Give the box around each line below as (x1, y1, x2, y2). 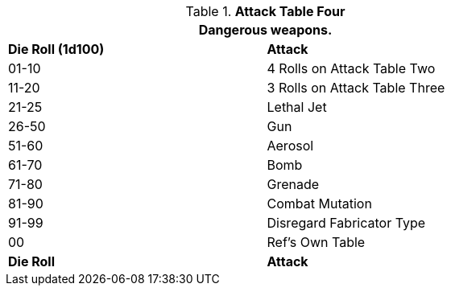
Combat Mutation (267, 195, 372, 212)
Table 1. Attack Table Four (185, 3, 345, 19)
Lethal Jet (267, 99, 327, 115)
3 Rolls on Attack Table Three (267, 80, 445, 96)
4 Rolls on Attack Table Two (267, 60, 436, 76)
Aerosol (267, 138, 314, 154)
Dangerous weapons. (198, 22, 333, 38)
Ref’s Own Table (267, 234, 366, 250)
